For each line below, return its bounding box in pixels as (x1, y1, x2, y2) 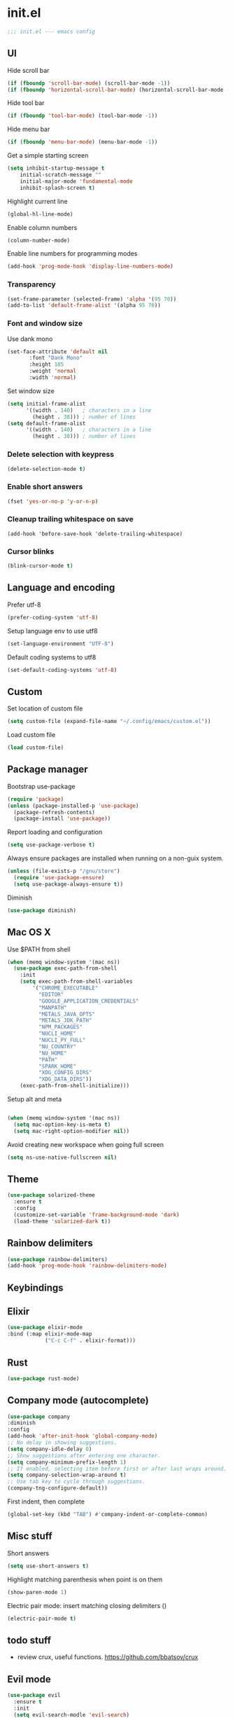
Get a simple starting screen (7, 151, 89, 160)
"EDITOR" (38, 991, 64, 998)
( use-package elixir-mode (7, 1324, 83, 1331)
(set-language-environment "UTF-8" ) (7, 640, 114, 647)
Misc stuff (7, 1530, 52, 1542)
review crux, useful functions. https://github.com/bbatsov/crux (17, 1653, 199, 1661)
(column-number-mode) (7, 237, 71, 244)
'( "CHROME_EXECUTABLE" (32, 984, 99, 992)
